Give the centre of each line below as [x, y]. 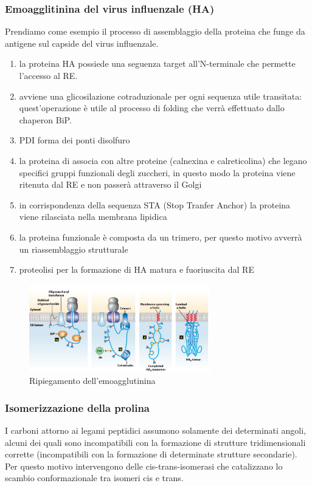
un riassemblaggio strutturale [74, 249]
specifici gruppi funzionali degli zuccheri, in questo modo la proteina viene [157, 172]
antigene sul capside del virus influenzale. [82, 43]
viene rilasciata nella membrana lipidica [93, 217]
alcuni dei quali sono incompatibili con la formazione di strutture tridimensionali [155, 442]
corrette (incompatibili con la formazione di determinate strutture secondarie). [151, 454]
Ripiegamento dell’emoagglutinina [92, 381]
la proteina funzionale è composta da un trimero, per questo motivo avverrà [161, 237]
